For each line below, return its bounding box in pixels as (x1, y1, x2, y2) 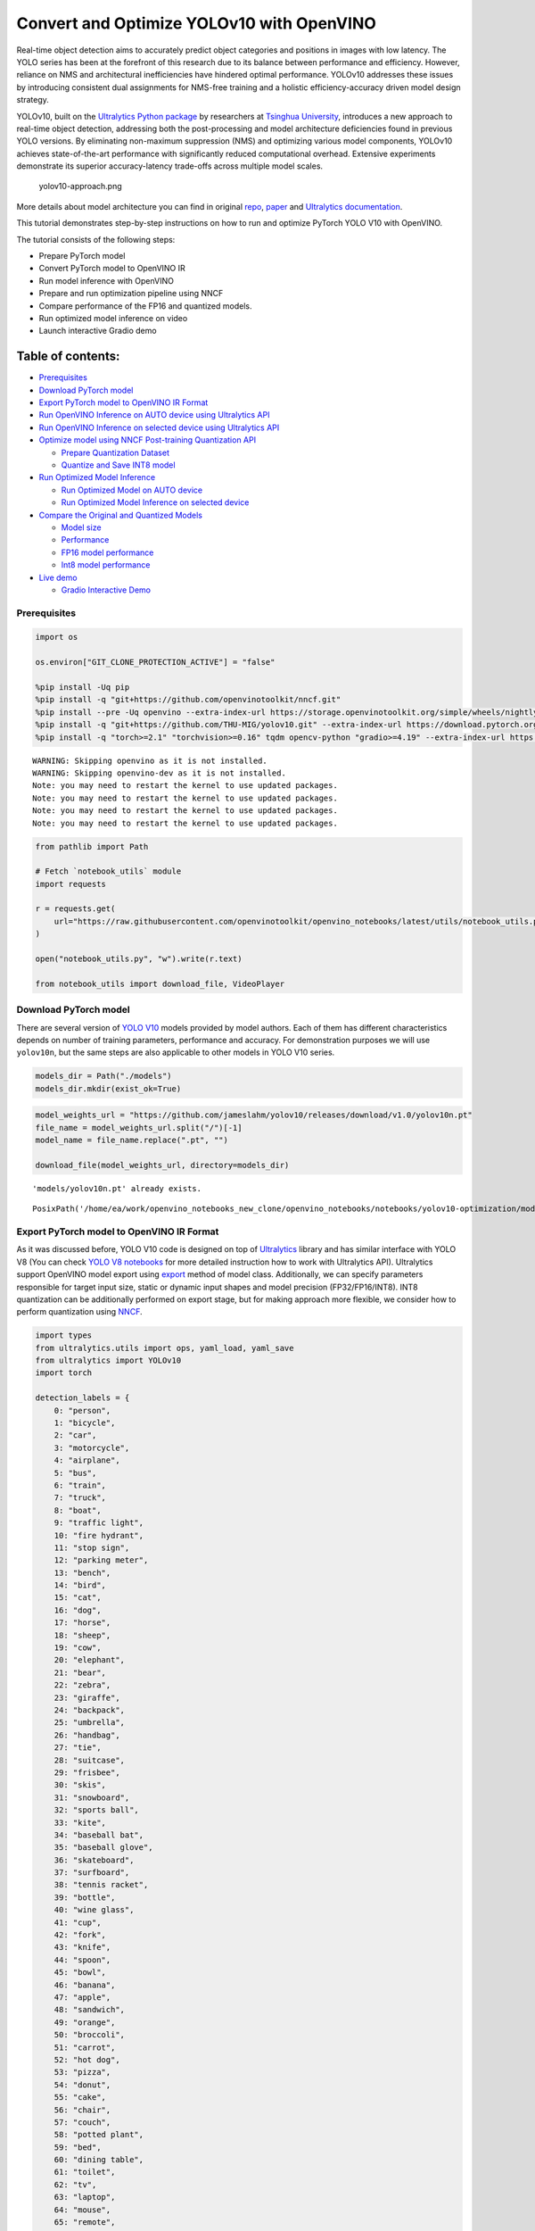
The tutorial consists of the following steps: (16, 234, 176, 245)
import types (35, 1331, 93, 1340)
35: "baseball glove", (53, 1843, 153, 1853)
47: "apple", (53, 1992, 111, 2003)
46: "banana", (53, 1979, 116, 1990)
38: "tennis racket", (53, 1879, 149, 1890)
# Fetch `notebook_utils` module (35, 867, 182, 876)
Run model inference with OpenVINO (38, 275, 174, 286)
